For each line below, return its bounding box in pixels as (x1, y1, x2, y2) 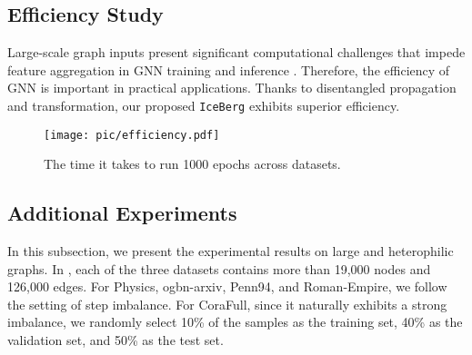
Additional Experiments (7, 199, 237, 227)
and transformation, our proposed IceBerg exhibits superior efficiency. (7, 95, 400, 114)
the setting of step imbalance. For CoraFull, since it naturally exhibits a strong (7, 294, 447, 313)
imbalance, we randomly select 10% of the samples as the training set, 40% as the (7, 312, 463, 331)
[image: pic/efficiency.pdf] (44, 128, 220, 142)
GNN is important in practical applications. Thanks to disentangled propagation (7, 78, 457, 97)
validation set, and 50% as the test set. (7, 330, 224, 350)
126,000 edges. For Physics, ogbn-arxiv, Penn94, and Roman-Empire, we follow (7, 277, 447, 296)
